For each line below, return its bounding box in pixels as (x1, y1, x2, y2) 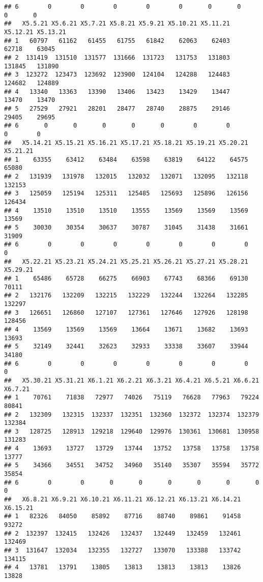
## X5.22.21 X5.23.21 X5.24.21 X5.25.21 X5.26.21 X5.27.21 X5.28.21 (4, 258, 248, 265)
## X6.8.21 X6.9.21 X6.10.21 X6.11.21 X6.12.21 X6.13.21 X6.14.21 (4, 496, 241, 503)
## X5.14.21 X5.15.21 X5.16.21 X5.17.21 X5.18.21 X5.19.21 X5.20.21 (4, 139, 248, 146)
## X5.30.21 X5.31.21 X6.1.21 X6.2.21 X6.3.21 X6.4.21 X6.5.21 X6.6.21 (4, 376, 259, 384)
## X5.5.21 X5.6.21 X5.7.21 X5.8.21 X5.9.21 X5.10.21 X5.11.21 (4, 20, 230, 28)
